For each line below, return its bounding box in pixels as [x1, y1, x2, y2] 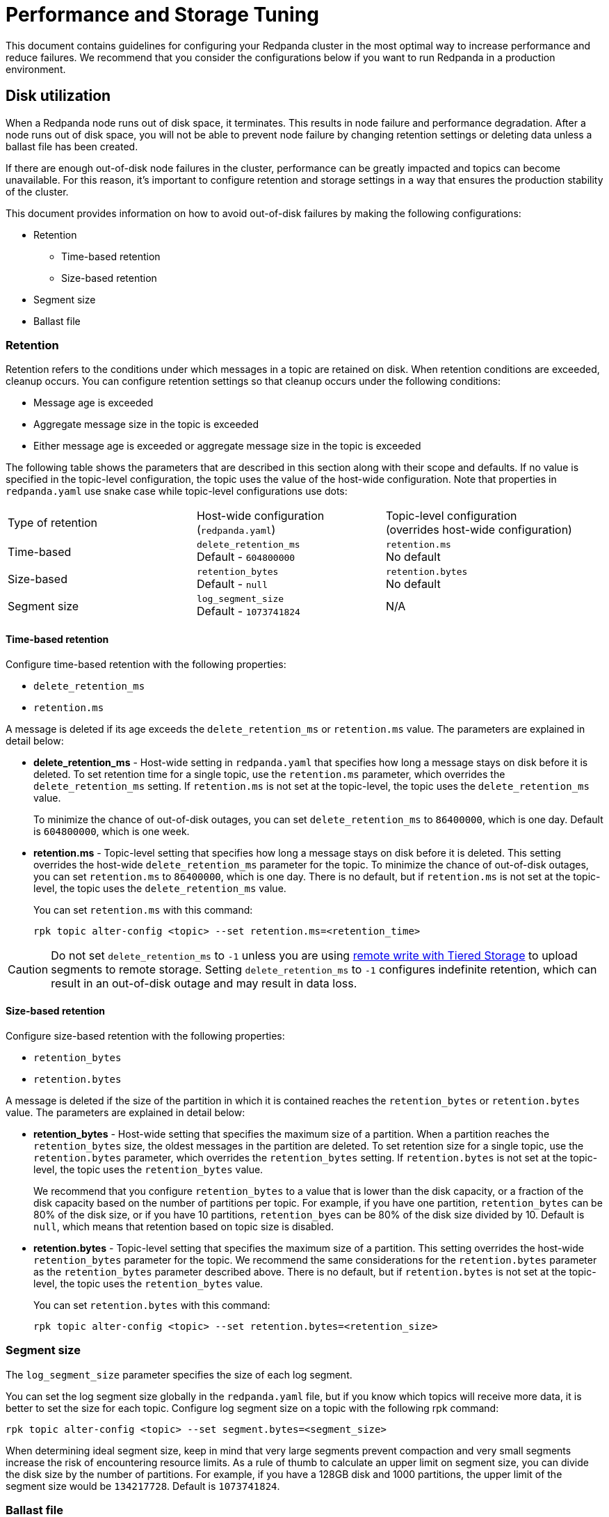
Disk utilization [6, 87, 111, 105]
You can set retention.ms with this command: [33, 903, 253, 916]
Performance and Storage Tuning [6, 3, 319, 26]
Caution [8, 962, 49, 976]
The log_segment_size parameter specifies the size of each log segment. [6, 1368, 352, 1381]
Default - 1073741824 [196, 604, 300, 619]
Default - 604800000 [196, 550, 295, 564]
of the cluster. [6, 185, 69, 198]
